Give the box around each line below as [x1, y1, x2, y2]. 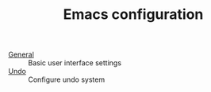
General [8, 50, 34, 60]
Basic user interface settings [28, 58, 121, 68]
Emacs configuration [63, 6, 204, 24]
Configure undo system [28, 75, 105, 84]
